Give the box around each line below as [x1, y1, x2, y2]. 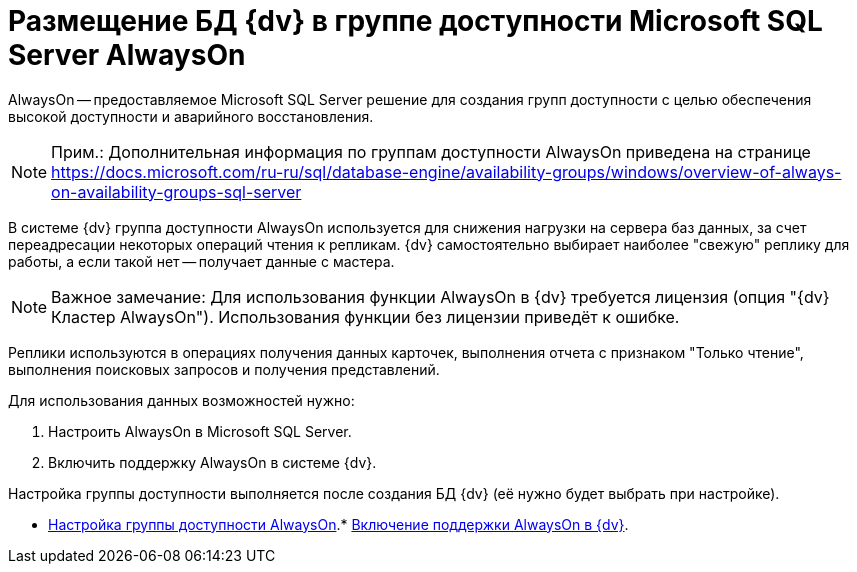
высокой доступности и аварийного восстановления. [8, 107, 374, 125]
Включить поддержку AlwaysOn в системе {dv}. [48, 453, 377, 471]
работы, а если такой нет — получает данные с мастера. [8, 252, 395, 270]
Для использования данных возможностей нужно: [8, 391, 355, 409]
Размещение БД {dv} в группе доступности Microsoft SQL [8, 4, 823, 38]
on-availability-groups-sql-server [51, 181, 302, 202]
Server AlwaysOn [8, 38, 246, 72]
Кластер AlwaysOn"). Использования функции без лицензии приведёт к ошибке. [51, 306, 680, 327]
